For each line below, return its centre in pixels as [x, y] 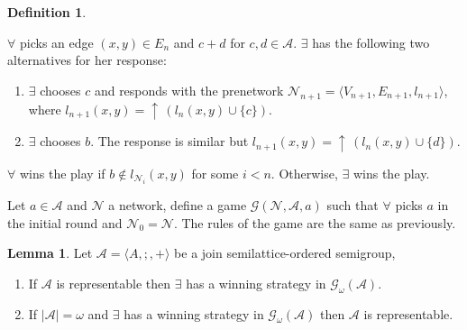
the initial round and [65, 222]
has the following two [371, 42]
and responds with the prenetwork [189, 90]
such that [353, 204]
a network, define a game [178, 204]
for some [215, 173]
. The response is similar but [169, 141]
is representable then [114, 283]
